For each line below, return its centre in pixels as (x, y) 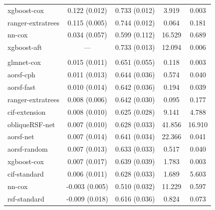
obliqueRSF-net (31, 124)
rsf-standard (26, 198)
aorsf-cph (21, 75)
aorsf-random (28, 149)
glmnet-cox (24, 62)
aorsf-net (21, 136)
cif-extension (27, 111)
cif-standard (26, 173)
